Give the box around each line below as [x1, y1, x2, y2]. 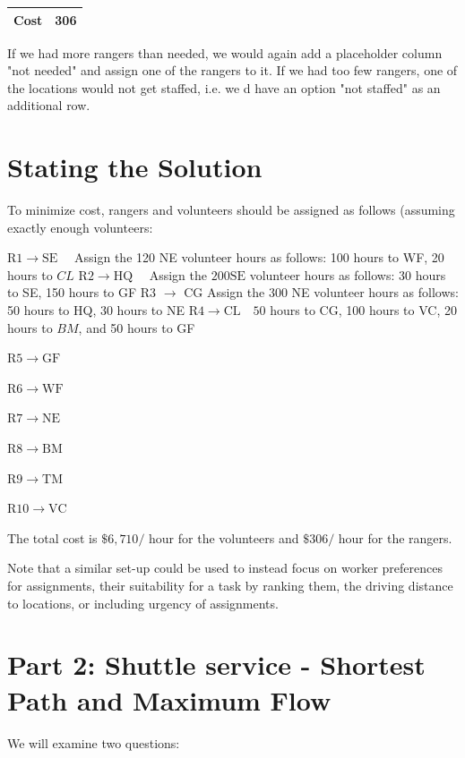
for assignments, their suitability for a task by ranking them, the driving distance [7, 576, 453, 594]
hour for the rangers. [338, 528, 452, 547]
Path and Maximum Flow [7, 681, 332, 718]
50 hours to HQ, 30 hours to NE [7, 301, 185, 319]
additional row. [7, 96, 90, 115]
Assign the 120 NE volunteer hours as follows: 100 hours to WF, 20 [74, 248, 444, 267]
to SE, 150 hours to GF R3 [7, 283, 157, 302]
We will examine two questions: [7, 733, 180, 752]
